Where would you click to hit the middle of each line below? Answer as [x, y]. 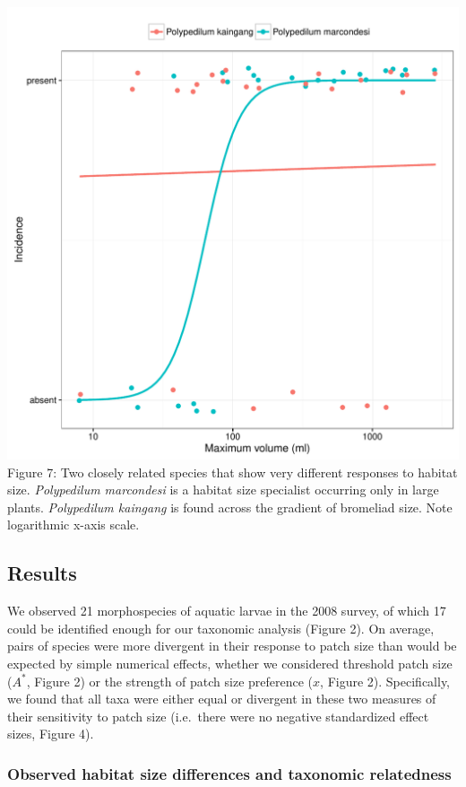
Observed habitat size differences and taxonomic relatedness [229, 773]
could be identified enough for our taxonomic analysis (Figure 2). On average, [221, 628]
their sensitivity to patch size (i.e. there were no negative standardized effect [218, 716]
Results [42, 573]
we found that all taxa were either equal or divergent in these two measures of [222, 699]
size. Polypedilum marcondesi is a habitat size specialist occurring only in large [223, 490]
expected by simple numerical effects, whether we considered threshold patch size [230, 663]
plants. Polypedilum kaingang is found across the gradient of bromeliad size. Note [230, 507]
